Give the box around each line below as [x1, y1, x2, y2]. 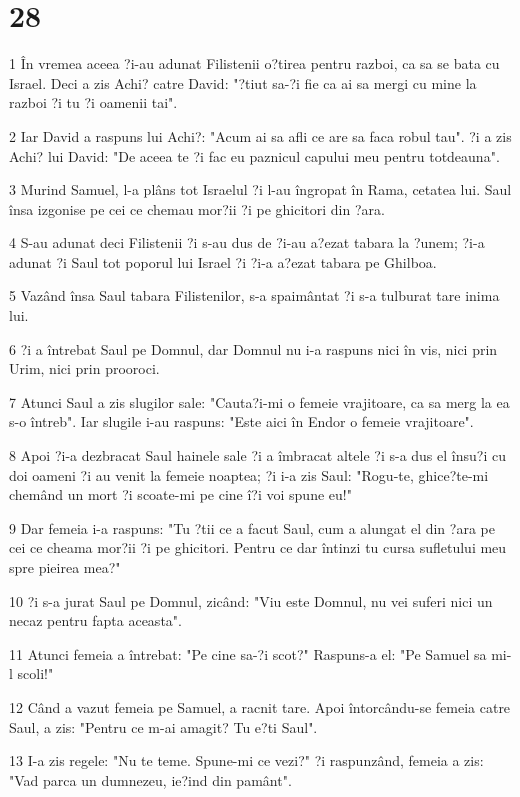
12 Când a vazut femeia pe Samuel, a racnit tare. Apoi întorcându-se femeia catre [9, 696, 511, 717]
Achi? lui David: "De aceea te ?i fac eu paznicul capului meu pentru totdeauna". [9, 145, 500, 166]
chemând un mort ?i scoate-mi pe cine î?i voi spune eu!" [9, 484, 352, 505]
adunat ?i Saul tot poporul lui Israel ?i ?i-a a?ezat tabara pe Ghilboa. [9, 251, 437, 272]
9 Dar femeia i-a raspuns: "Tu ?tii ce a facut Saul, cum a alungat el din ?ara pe [9, 517, 495, 538]
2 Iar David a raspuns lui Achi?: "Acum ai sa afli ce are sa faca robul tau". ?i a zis [9, 125, 512, 146]
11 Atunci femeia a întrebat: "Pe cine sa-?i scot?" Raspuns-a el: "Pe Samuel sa [9, 643, 487, 664]
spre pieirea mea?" [9, 557, 121, 577]
